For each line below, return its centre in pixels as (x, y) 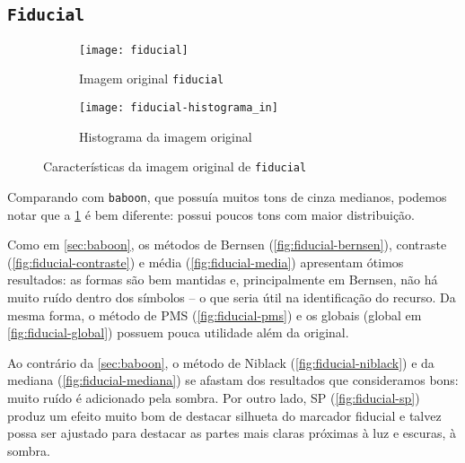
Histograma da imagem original (166, 136)
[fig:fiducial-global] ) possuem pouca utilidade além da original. (178, 332)
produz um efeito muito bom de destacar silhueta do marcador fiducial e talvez (224, 415)
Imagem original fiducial (152, 79)
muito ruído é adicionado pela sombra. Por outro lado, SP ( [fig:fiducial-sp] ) (214, 397)
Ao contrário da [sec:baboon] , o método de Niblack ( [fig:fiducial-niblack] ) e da (221, 362)
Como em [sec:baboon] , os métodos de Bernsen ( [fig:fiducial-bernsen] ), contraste (227, 245)
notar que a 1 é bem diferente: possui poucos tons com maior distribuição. (211, 214)
